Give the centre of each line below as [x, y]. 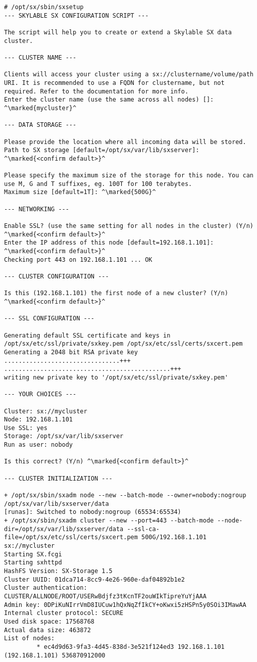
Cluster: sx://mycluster [46, 411]
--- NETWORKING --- [37, 209]
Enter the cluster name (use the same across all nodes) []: [109, 100]
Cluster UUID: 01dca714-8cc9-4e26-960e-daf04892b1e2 [94, 579]
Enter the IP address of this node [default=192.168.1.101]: [109, 243]
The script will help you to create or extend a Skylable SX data [118, 32]
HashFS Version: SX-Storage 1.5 [58, 571]
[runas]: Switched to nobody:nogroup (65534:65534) [93, 512]
